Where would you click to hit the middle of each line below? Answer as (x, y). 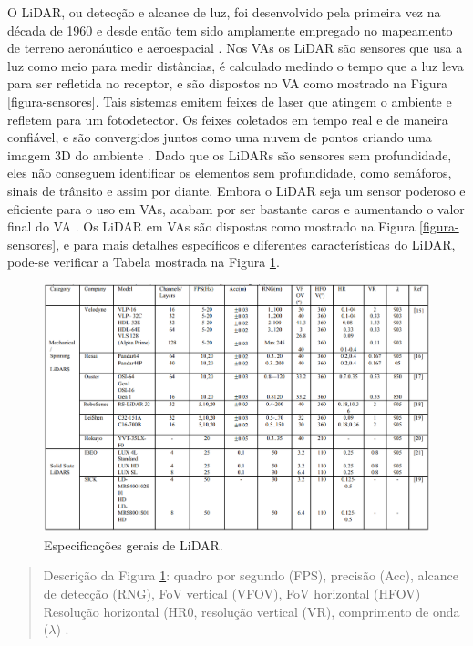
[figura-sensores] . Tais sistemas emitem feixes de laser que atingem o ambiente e (230, 101)
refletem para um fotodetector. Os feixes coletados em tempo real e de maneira (228, 119)
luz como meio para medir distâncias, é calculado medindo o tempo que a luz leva (236, 65)
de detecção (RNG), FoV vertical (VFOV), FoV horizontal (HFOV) (232, 593)
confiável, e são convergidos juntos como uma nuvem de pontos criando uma (220, 137)
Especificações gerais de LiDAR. (134, 544)
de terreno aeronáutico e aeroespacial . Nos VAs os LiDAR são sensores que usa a (235, 48)
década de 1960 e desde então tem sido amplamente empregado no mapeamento (230, 30)
